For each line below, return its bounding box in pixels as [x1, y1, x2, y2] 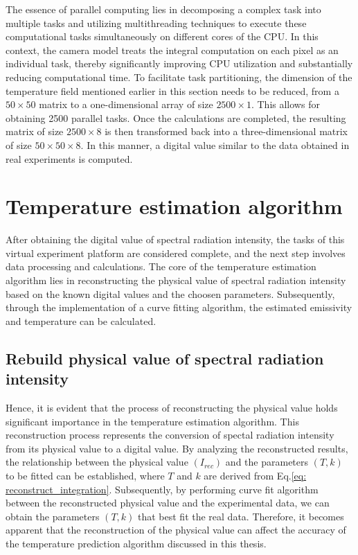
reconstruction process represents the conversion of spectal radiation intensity [6, 428, 334, 442]
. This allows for [251, 97, 320, 112]
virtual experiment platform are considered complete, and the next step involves [6, 245, 346, 260]
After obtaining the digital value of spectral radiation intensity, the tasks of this [6, 232, 345, 247]
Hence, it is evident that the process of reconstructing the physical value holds [6, 400, 338, 414]
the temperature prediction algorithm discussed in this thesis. [6, 536, 267, 550]
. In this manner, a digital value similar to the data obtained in [80, 137, 350, 152]
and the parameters [225, 455, 309, 469]
